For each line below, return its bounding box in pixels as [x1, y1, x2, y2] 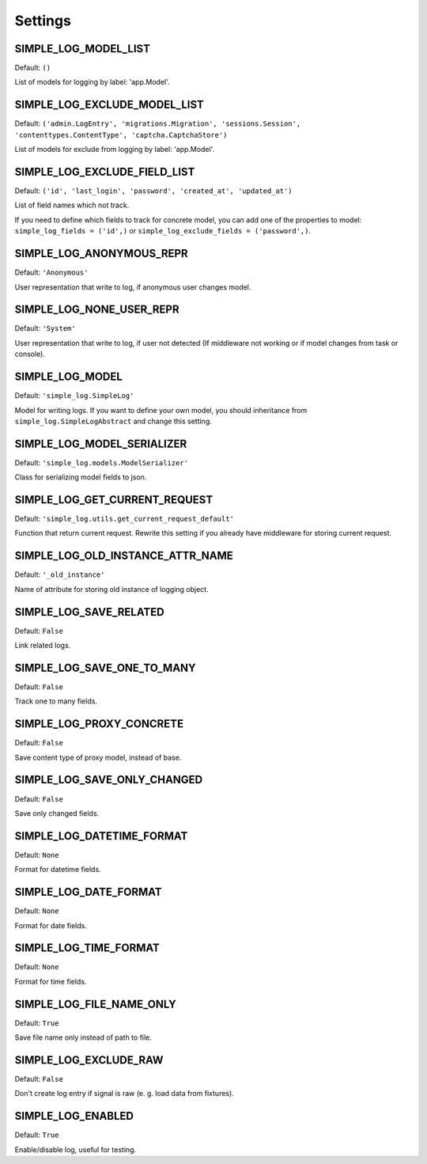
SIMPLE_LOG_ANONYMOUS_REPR [14, 247, 189, 260]
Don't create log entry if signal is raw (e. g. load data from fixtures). [14, 1089, 235, 1098]
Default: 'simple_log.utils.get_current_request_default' [14, 514, 235, 524]
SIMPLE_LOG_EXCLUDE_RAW [14, 1053, 164, 1067]
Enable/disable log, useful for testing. [14, 1144, 137, 1155]
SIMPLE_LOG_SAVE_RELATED [14, 605, 165, 619]
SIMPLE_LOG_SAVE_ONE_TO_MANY [14, 661, 197, 674]
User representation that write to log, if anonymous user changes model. [14, 282, 251, 292]
